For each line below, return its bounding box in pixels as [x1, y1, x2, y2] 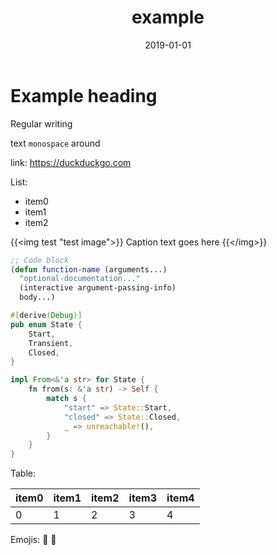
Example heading [10, 84, 158, 107]
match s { [46, 394, 87, 404]
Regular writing [10, 117, 73, 130]
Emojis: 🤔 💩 [10, 534, 57, 546]
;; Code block [10, 255, 70, 265]
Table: [10, 467, 37, 480]
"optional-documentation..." [19, 274, 141, 284]
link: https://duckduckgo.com [10, 156, 132, 168]
